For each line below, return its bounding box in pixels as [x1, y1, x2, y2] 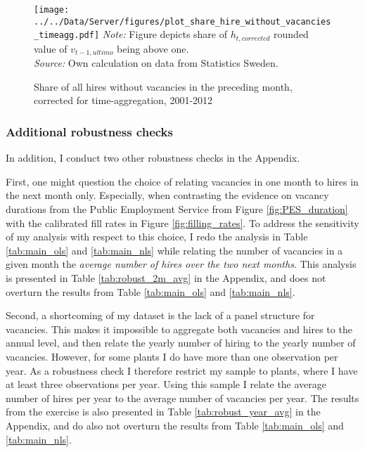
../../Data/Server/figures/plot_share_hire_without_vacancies [34, 16, 331, 27]
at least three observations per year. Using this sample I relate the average [6, 377, 327, 392]
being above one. [117, 41, 189, 56]
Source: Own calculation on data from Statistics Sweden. [34, 56, 278, 70]
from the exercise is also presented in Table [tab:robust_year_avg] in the [6, 404, 321, 419]
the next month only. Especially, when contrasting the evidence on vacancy [6, 188, 329, 202]
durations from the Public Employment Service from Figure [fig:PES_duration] [6, 202, 348, 216]
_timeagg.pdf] [34, 30, 100, 41]
